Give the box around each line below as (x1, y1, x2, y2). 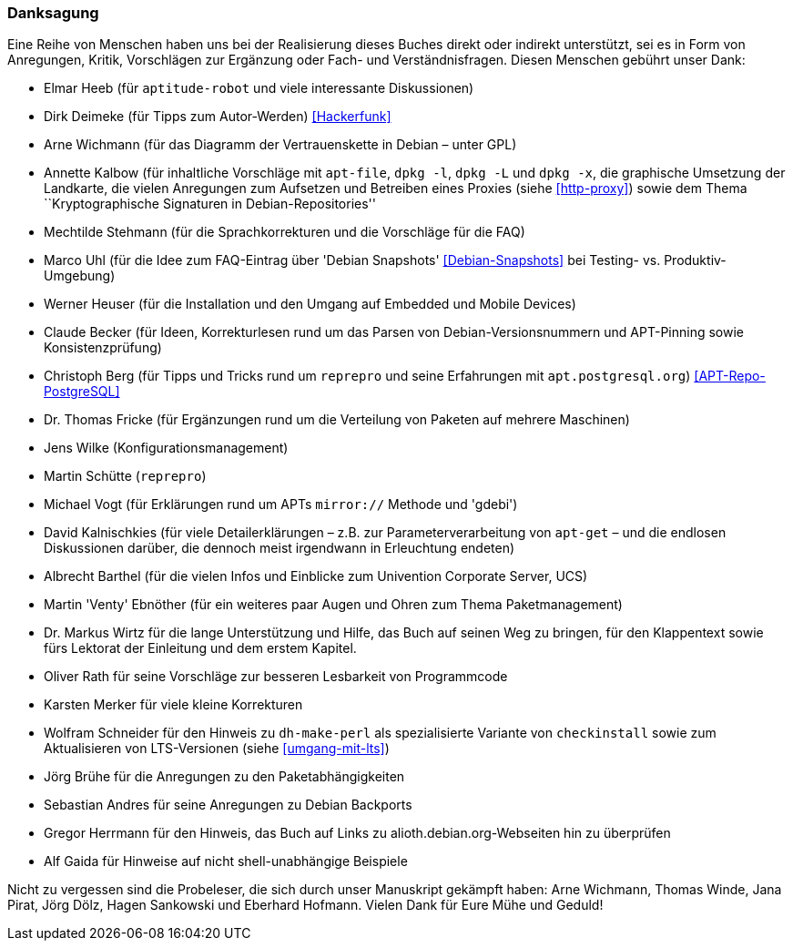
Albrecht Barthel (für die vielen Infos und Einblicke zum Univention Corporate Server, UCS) (44, 568, 588, 585)
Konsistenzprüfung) (44, 340, 162, 356)
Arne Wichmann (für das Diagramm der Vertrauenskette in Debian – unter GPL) (44, 137, 517, 153)
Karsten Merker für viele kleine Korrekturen (44, 697, 303, 713)
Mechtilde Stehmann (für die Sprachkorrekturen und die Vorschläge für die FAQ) (44, 224, 525, 240)
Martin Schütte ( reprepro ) (44, 468, 207, 484)
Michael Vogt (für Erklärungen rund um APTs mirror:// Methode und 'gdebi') (44, 496, 518, 513)
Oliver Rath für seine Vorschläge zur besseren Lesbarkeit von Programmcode (44, 668, 508, 685)
